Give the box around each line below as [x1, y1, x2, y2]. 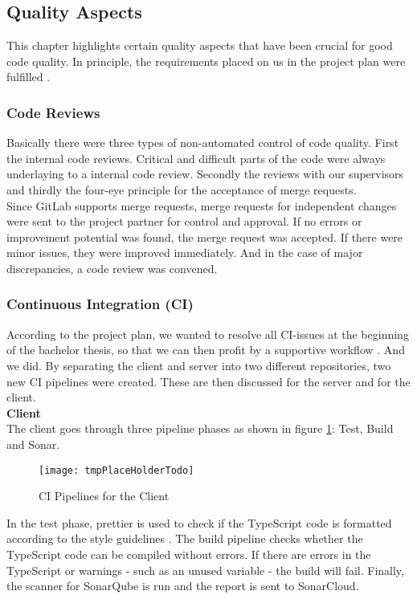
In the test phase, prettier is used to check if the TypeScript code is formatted [6, 514, 392, 531]
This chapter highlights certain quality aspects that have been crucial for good [6, 37, 393, 54]
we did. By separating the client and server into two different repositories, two [6, 357, 391, 373]
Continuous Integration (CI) [6, 294, 194, 314]
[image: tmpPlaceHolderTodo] [39, 464, 194, 476]
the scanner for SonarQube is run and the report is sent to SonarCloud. [6, 577, 359, 594]
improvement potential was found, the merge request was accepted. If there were [6, 228, 403, 245]
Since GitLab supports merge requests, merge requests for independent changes [6, 197, 397, 214]
